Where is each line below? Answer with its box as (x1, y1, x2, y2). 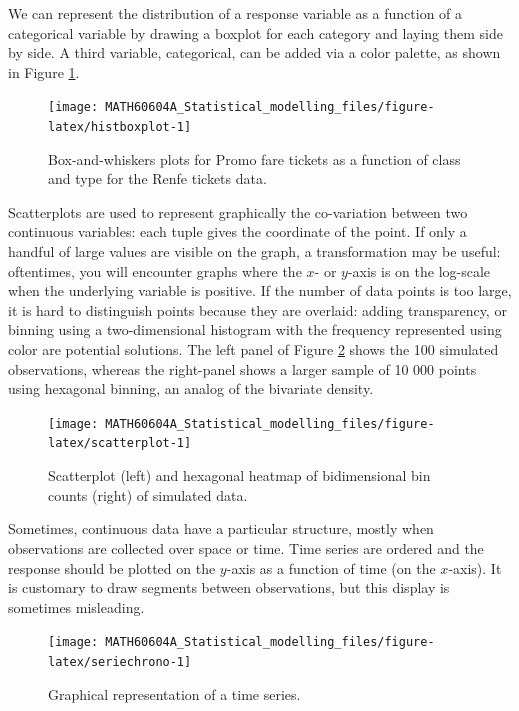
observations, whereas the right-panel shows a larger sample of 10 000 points (8, 358, 477, 379)
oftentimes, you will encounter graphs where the (8, 260, 302, 281)
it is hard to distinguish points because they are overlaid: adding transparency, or (8, 299, 507, 320)
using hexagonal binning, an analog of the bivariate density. (8, 378, 374, 399)
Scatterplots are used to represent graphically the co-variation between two (8, 201, 468, 222)
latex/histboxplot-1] (48, 120, 192, 135)
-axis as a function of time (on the (226, 557, 436, 578)
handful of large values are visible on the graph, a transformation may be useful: (8, 241, 501, 262)
